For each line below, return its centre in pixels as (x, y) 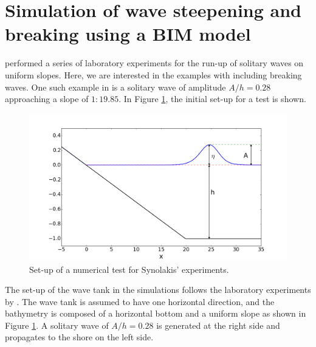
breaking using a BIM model (128, 34)
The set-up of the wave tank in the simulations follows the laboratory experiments (158, 290)
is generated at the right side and (218, 325)
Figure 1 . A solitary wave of (57, 325)
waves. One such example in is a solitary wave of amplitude (115, 87)
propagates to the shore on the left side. (79, 337)
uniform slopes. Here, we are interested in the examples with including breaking (153, 74)
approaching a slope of (47, 99)
